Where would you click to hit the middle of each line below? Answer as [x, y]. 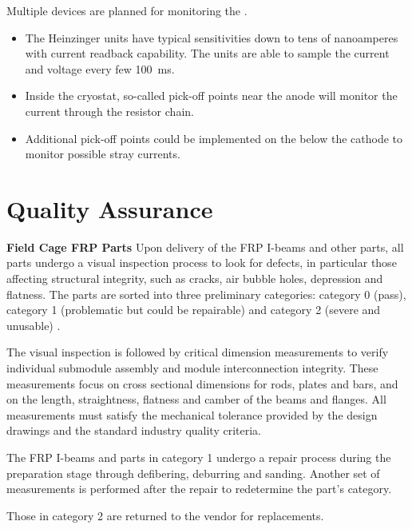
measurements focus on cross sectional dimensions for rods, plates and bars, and [202, 383]
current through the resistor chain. [109, 111]
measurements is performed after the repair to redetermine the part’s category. [199, 489]
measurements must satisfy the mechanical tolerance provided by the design [192, 414]
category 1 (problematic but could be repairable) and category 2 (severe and [194, 310]
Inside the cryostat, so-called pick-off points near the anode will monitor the [211, 95]
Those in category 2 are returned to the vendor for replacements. [165, 515]
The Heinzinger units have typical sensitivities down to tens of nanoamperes [212, 37]
